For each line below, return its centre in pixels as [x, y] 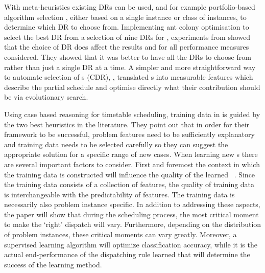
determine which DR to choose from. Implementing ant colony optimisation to [127, 27]
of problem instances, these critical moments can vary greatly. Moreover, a [121, 234]
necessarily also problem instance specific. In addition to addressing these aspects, [132, 204]
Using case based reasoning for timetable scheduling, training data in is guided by [132, 114]
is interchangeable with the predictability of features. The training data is [119, 194]
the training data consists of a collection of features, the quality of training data [129, 184]
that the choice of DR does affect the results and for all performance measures [127, 47]
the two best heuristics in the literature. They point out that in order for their [127, 124]
